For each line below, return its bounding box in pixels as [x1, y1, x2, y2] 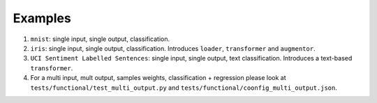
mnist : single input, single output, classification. [30, 35, 170, 43]
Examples [13, 10, 71, 26]
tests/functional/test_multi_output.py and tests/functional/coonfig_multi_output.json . [30, 84, 338, 92]
